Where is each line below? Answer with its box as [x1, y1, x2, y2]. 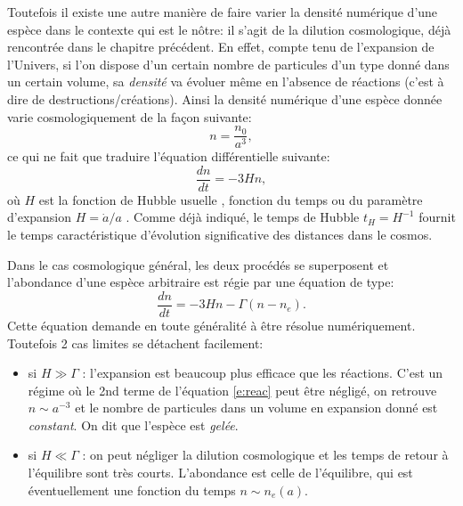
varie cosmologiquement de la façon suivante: [7, 107, 252, 126]
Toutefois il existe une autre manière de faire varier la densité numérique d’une [7, 3, 438, 20]
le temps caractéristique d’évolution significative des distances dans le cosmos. [7, 225, 433, 244]
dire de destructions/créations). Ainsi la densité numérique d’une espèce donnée [7, 89, 443, 108]
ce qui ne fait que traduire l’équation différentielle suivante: [7, 147, 330, 166]
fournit [418, 208, 456, 226]
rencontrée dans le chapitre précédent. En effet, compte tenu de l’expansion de [7, 37, 435, 56]
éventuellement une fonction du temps [28, 480, 236, 499]
